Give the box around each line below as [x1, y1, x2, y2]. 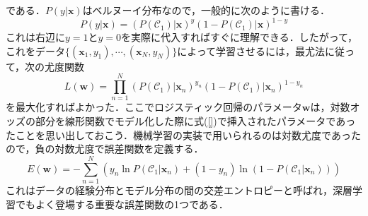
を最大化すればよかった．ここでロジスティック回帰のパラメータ [6, 100, 302, 114]
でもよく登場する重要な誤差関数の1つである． [15, 196, 229, 211]
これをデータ [6, 43, 65, 58]
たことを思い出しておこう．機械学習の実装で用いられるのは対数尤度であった [6, 127, 361, 142]
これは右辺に [6, 30, 65, 44]
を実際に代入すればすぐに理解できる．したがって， [121, 30, 358, 44]
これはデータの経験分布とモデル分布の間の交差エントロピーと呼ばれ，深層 [6, 182, 352, 197]
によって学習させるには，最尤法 [177, 43, 326, 58]
